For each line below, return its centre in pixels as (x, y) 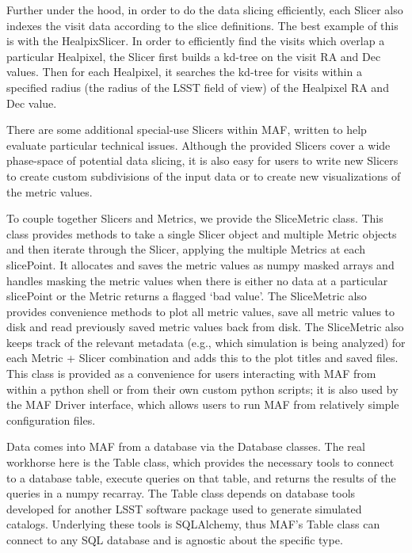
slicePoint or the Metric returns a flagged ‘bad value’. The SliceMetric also (187, 296)
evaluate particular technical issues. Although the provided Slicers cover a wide (198, 145)
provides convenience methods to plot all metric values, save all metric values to (201, 311)
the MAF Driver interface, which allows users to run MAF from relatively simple (203, 404)
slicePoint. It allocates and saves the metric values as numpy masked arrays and (200, 264)
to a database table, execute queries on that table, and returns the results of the (201, 477)
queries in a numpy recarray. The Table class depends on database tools (181, 493)
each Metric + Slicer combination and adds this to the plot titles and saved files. (202, 358)
